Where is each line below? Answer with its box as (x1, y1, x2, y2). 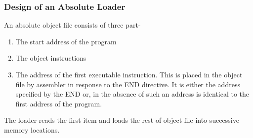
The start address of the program (15, 36, 117, 46)
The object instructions (15, 53, 86, 63)
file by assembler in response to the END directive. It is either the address (15, 79, 240, 89)
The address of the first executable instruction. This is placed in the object (15, 69, 243, 79)
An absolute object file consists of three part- (4, 20, 141, 30)
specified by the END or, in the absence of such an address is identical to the (15, 89, 250, 99)
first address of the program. (15, 98, 102, 108)
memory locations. (4, 124, 60, 135)
